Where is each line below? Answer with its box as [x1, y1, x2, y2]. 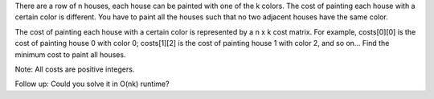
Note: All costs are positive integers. [14, 64, 135, 74]
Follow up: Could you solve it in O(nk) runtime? [14, 79, 170, 89]
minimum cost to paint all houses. [14, 49, 126, 60]
